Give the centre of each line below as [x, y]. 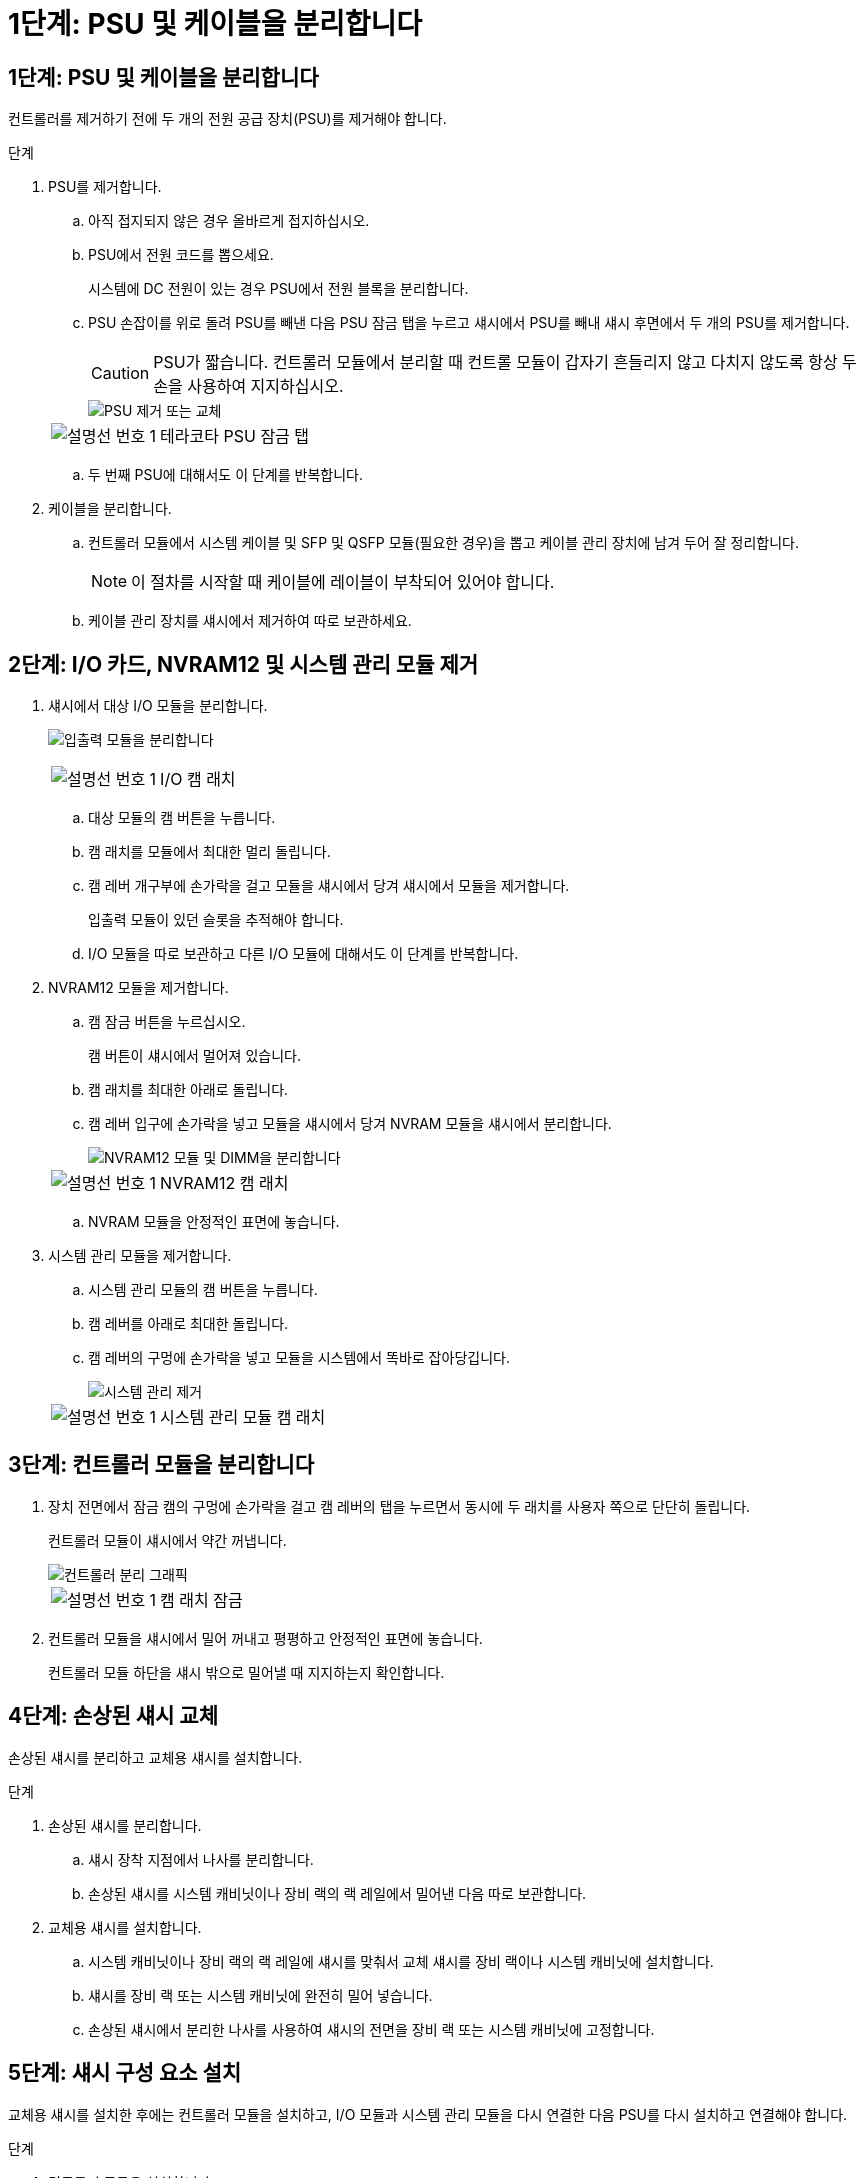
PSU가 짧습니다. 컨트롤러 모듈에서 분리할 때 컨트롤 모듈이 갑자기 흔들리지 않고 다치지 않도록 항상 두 [505, 362]
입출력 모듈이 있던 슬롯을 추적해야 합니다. [216, 920]
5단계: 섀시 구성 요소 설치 [125, 2073]
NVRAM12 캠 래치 [224, 1183]
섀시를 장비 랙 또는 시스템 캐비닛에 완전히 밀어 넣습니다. [260, 1995]
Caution [120, 373]
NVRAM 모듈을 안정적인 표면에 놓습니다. [214, 1222]
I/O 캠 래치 [198, 779]
